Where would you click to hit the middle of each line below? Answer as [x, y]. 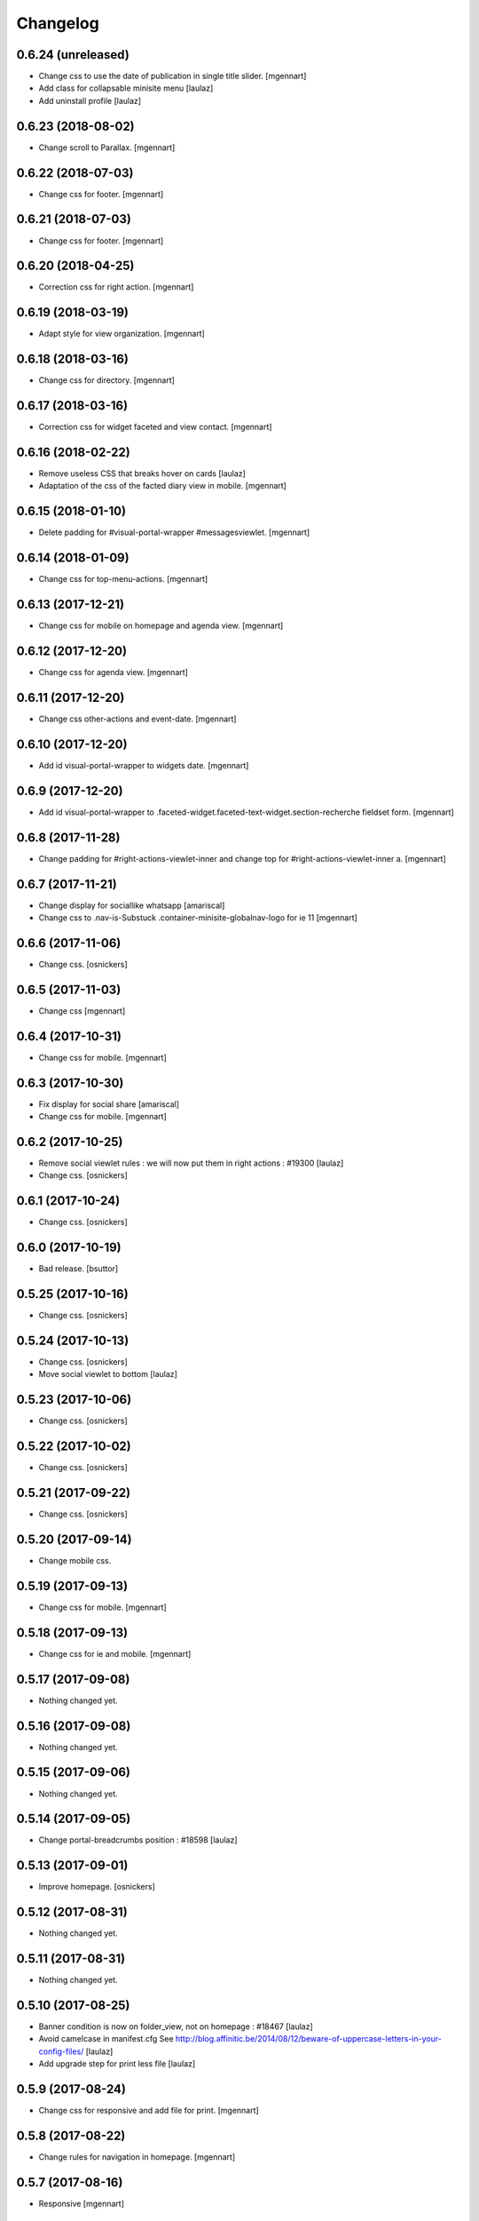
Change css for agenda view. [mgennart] [113, 673]
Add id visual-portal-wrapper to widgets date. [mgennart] [144, 765]
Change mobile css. [75, 1560]
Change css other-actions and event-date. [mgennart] [137, 719]
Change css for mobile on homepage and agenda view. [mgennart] [161, 625]
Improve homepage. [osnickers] [97, 1887]
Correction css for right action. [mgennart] [116, 287]
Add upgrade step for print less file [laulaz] [117, 2064]
